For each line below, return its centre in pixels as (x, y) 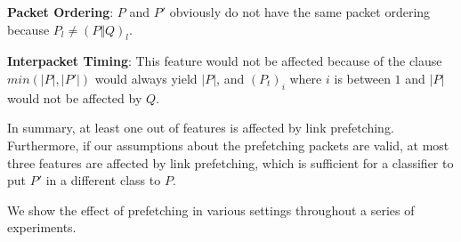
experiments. (42, 227)
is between (362, 78)
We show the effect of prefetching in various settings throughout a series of (211, 210)
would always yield (146, 78)
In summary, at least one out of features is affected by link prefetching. (201, 128)
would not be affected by (75, 97)
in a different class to (103, 180)
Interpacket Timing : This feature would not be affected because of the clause (225, 61)
